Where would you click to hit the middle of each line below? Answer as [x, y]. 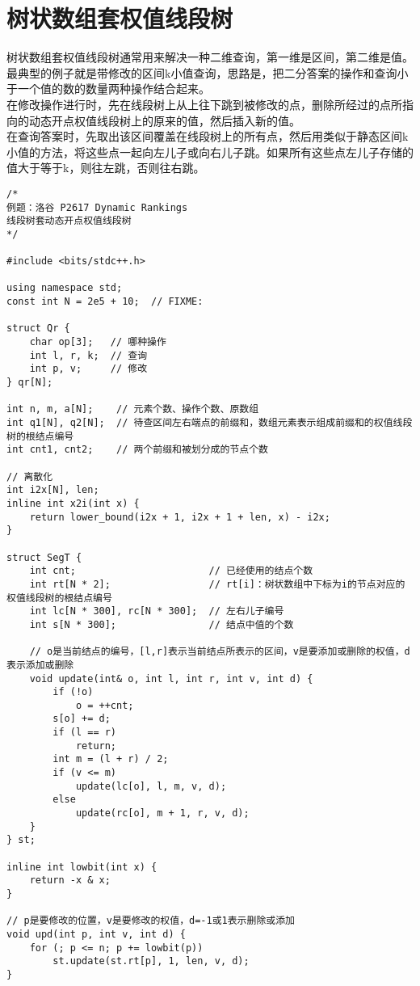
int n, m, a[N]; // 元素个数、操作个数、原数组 [133, 409]
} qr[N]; [30, 383]
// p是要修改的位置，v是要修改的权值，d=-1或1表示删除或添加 [151, 921]
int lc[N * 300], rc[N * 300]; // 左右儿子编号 [157, 611]
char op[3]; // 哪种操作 [98, 342]
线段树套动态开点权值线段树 [69, 221]
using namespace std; [65, 288]
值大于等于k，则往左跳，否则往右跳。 [106, 168]
